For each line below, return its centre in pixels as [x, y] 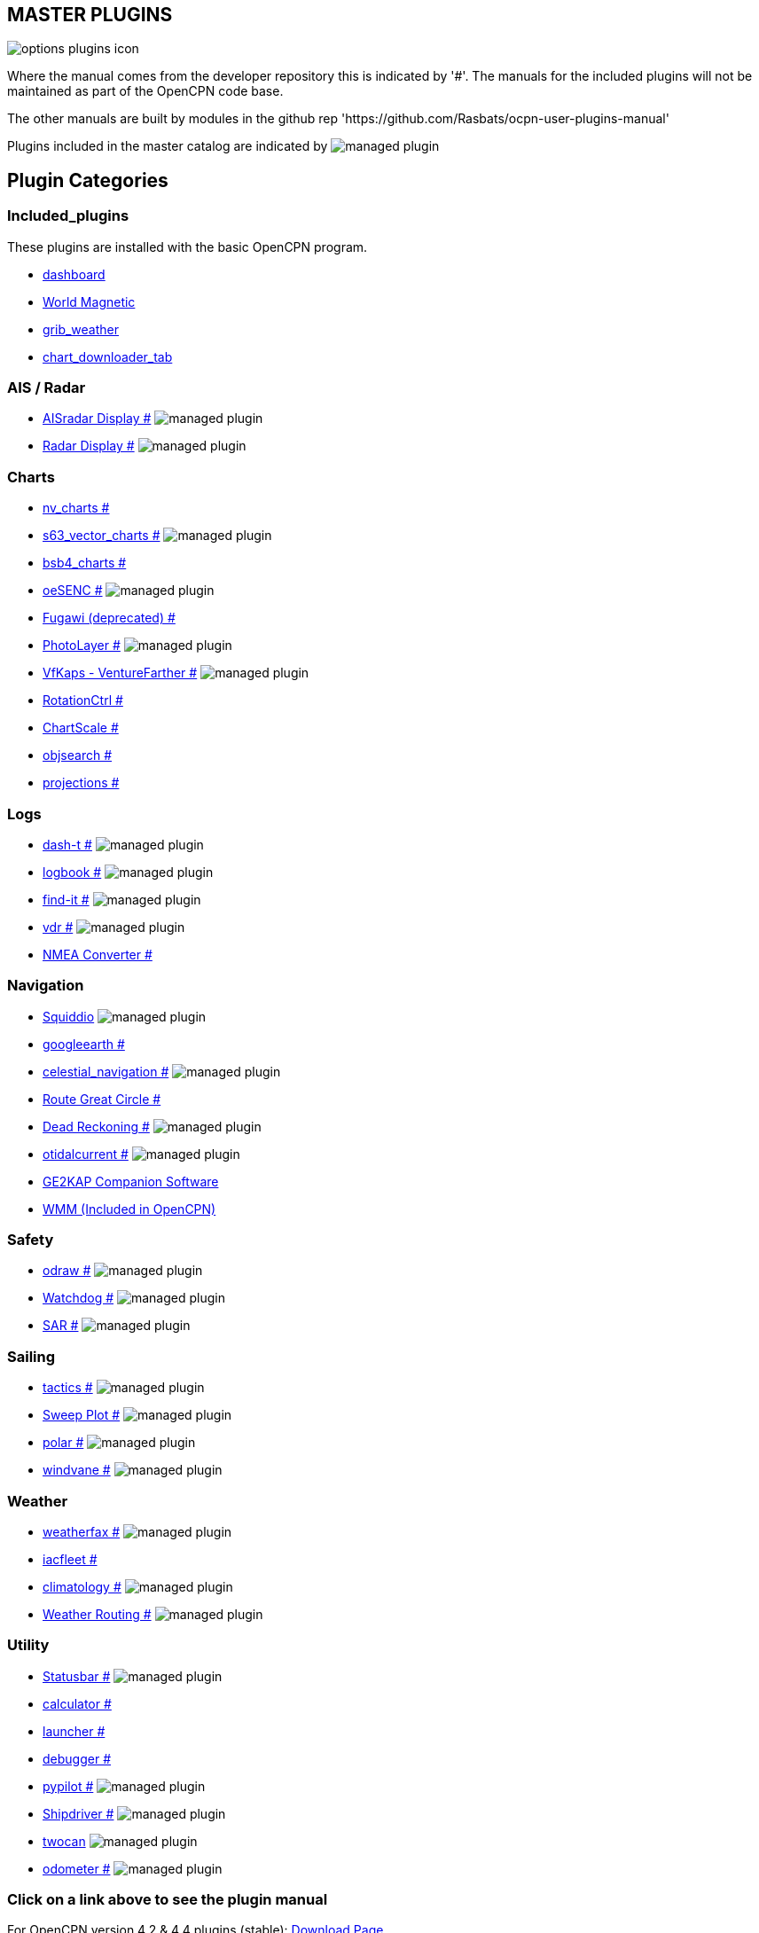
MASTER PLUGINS [90, 15]
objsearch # [78, 755]
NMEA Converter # [98, 954]
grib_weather [81, 329]
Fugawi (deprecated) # [109, 618]
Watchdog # [78, 1298]
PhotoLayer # [82, 646]
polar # [63, 1443]
